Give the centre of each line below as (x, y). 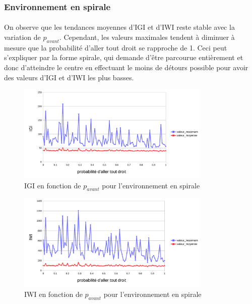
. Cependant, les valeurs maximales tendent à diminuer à (147, 37)
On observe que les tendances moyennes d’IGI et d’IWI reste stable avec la (119, 27)
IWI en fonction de (53, 294)
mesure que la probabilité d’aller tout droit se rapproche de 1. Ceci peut (116, 47)
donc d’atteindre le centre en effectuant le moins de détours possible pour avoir (126, 67)
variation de (22, 37)
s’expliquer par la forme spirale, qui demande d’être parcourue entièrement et (124, 57)
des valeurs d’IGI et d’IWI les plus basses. (69, 77)
